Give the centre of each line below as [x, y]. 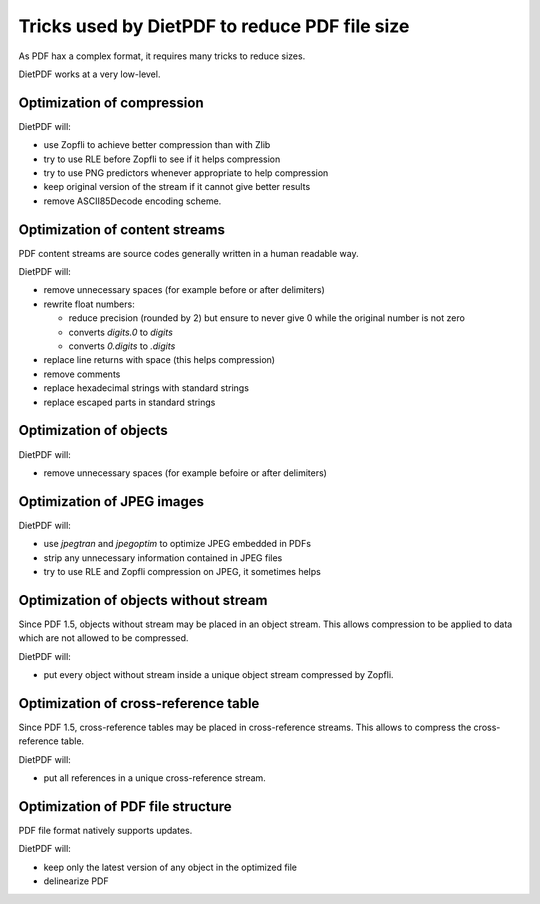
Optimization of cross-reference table [139, 703]
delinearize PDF [76, 881]
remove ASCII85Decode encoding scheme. [132, 201]
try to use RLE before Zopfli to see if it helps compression [162, 159]
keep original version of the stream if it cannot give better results [177, 187]
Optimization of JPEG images [111, 501]
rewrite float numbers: [89, 304]
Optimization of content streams [121, 229]
